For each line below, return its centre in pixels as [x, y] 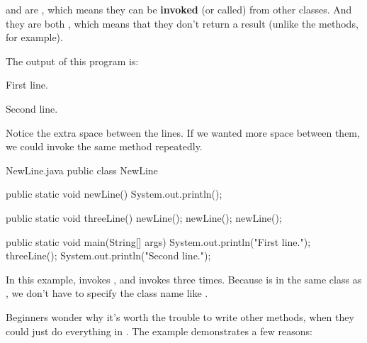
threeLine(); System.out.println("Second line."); [108, 255]
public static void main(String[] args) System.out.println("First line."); [158, 241]
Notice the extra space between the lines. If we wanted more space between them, [183, 132]
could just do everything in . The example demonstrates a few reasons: [159, 331]
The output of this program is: [72, 61]
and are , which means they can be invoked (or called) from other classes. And [179, 9]
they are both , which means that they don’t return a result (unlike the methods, [182, 23]
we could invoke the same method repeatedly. [104, 146]
